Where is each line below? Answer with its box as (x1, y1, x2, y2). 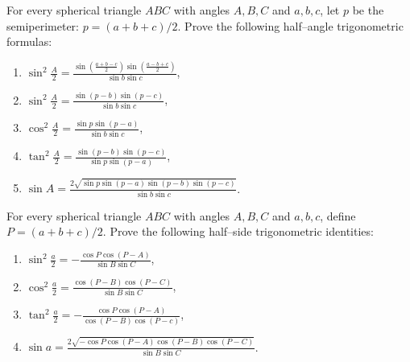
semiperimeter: (6, 17, 79, 34)
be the (352, 2, 384, 18)
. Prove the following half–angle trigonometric (177, 17, 404, 34)
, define (320, 207, 356, 224)
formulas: (6, 33, 52, 50)
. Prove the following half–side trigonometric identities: (102, 223, 374, 240)
